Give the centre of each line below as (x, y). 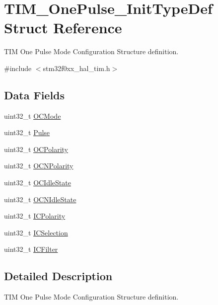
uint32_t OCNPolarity (39, 166)
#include (18, 68)
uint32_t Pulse (27, 132)
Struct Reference (63, 28)
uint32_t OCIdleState (37, 183)
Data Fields (35, 95)
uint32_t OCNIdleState (40, 199)
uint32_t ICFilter (31, 249)
